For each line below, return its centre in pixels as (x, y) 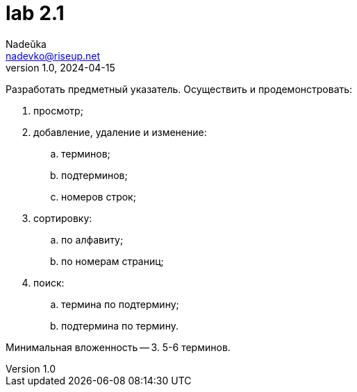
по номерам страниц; (113, 261)
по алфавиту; (92, 239)
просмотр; (58, 110)
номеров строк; (99, 196)
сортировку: (63, 218)
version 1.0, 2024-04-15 (60, 67)
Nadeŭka (26, 44)
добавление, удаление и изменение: (120, 132)
